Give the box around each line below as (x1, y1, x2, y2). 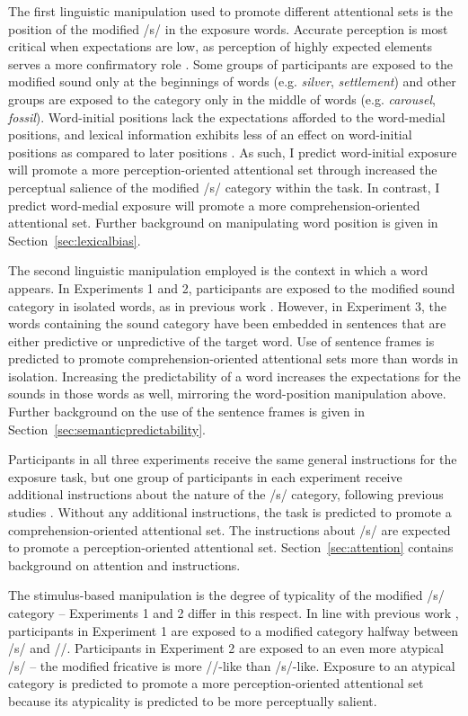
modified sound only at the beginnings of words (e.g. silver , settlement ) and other (8, 72, 456, 91)
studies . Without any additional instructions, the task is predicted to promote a (8, 503, 452, 522)
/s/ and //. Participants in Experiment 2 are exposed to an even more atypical (8, 639, 444, 658)
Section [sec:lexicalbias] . (8, 230, 141, 249)
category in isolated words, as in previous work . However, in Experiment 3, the (8, 296, 446, 315)
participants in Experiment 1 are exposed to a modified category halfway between (8, 621, 459, 640)
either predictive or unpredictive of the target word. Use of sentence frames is (8, 331, 435, 350)
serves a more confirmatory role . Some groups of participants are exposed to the (8, 54, 453, 73)
